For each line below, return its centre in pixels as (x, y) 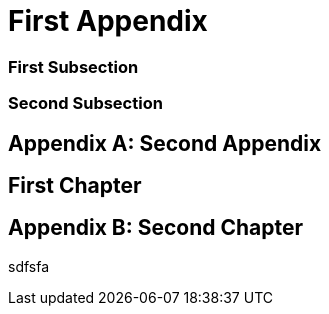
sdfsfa (29, 266)
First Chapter (75, 185)
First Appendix (108, 21)
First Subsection (73, 66)
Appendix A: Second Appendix (165, 143)
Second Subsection (85, 103)
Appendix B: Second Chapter (156, 228)
